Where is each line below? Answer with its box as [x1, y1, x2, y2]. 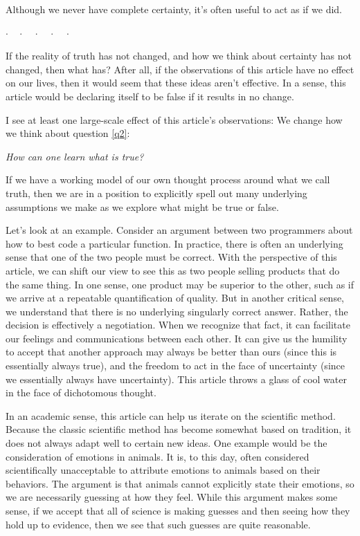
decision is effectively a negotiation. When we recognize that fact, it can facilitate [6, 317, 350, 332]
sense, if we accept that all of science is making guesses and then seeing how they [6, 503, 350, 517]
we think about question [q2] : [6, 126, 130, 140]
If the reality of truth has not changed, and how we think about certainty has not [6, 48, 352, 63]
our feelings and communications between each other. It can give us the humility [6, 331, 348, 345]
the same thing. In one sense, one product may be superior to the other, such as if [6, 277, 354, 291]
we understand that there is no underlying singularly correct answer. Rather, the [6, 304, 348, 318]
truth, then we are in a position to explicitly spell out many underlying [6, 185, 307, 200]
